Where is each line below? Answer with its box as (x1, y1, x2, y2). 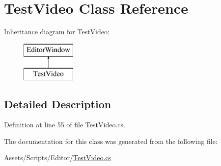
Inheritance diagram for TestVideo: (4, 26, 110, 37)
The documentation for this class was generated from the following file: (4, 136, 218, 146)
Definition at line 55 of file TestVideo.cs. (4, 119, 125, 130)
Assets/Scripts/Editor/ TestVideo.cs (4, 152, 111, 163)
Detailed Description (4, 96, 111, 112)
